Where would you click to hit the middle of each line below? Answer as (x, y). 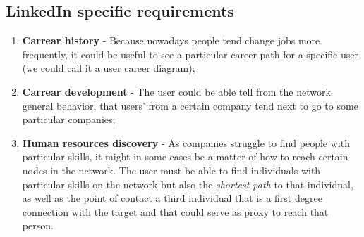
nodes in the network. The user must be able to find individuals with (171, 170)
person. (38, 225)
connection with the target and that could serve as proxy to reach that (175, 211)
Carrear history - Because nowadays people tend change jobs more (171, 40)
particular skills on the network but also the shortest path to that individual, (188, 184)
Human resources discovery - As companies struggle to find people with (186, 142)
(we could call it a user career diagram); (109, 68)
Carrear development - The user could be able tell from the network (176, 91)
